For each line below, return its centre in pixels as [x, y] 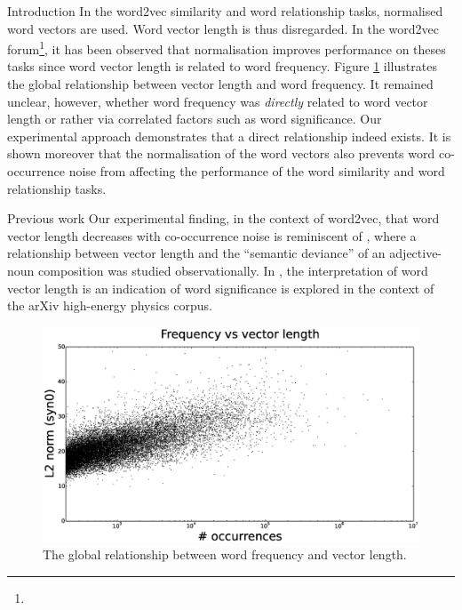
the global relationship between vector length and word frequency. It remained [220, 84]
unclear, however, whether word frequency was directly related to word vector [218, 101]
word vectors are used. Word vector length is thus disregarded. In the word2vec [223, 28]
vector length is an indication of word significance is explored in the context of [221, 288]
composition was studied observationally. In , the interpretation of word [233, 270]
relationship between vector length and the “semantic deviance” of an [196, 253]
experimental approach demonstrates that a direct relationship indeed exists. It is [229, 136]
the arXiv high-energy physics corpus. [110, 305]
